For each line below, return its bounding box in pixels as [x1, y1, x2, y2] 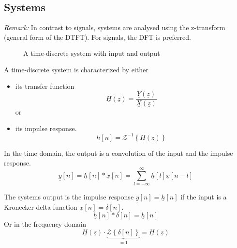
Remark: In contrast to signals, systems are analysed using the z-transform [4, 22, 225, 33]
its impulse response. [15, 123, 77, 133]
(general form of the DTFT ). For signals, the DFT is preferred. [4, 32, 191, 42]
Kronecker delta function [4, 202, 77, 212]
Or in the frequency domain [4, 219, 87, 229]
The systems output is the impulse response [4, 192, 134, 202]
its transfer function [15, 81, 74, 91]
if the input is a [180, 192, 227, 202]
